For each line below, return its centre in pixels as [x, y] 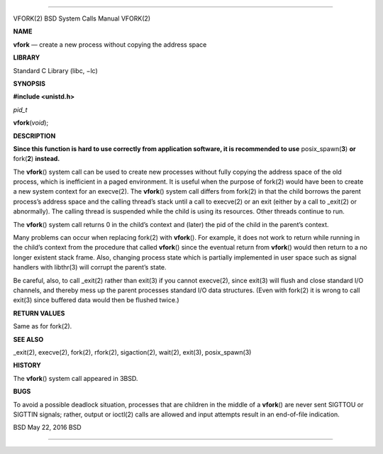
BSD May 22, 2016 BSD [47, 427]
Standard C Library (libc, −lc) [56, 70]
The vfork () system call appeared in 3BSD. [76, 378]
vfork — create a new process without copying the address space [110, 44]
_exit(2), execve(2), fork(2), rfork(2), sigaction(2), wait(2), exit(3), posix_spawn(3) [132, 352]
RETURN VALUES [39, 313]
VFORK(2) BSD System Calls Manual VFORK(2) [82, 18]
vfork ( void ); [31, 123]
